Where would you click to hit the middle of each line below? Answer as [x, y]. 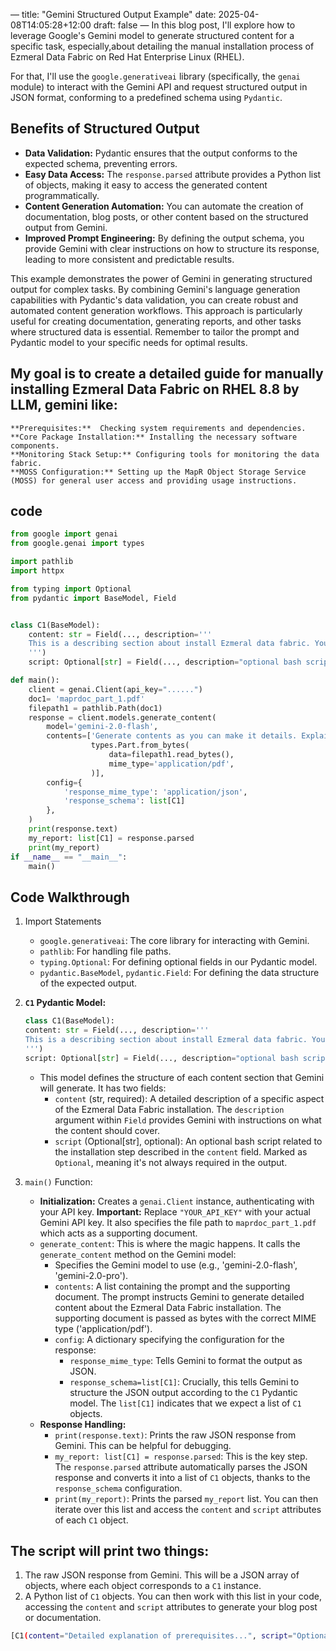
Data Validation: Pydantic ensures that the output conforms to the [161, 153]
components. [35, 445]
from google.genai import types [77, 544]
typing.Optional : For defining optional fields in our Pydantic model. [178, 962]
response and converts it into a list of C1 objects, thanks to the [182, 1477]
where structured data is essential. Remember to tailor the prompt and [155, 331]
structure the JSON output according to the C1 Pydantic [183, 1392]
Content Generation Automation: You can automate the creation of [164, 206]
